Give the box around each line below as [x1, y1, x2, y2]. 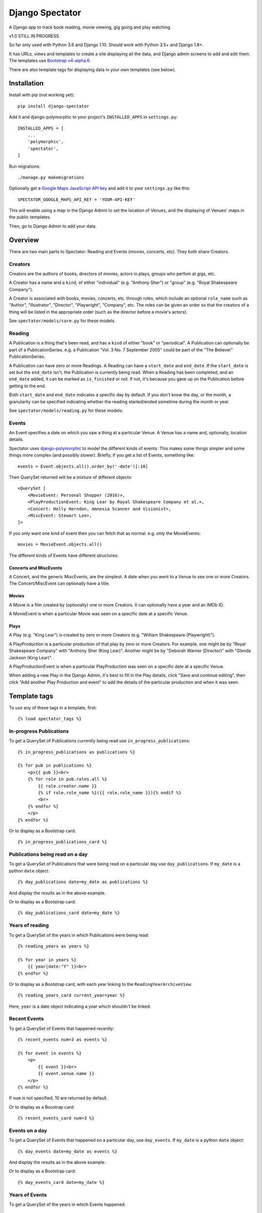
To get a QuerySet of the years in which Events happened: [9, 1201, 126, 1207]
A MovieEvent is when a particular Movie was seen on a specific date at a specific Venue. [9, 611, 189, 617]
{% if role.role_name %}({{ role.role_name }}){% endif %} [38, 790, 181, 795]
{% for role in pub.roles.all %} [27, 776, 108, 782]
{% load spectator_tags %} [17, 716, 82, 721]
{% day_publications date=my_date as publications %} [17, 879, 148, 885]
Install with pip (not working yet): [9, 92, 75, 98]
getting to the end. [9, 383, 46, 389]
